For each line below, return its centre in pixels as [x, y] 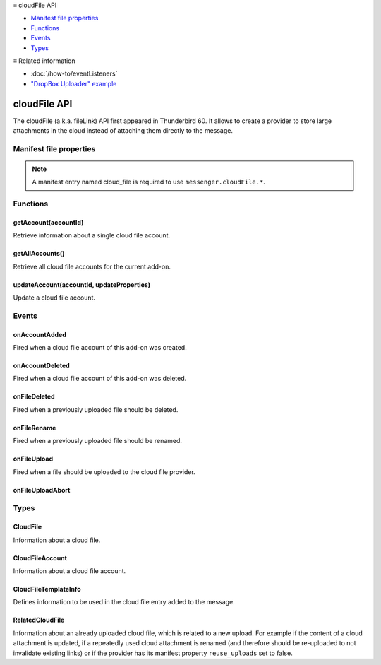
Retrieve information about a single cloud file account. [92, 235]
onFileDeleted [34, 396]
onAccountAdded [40, 334]
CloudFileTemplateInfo [47, 589]
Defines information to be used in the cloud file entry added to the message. [124, 602]
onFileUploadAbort [42, 490]
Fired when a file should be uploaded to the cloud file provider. [104, 472]
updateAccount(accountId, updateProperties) [82, 284]
